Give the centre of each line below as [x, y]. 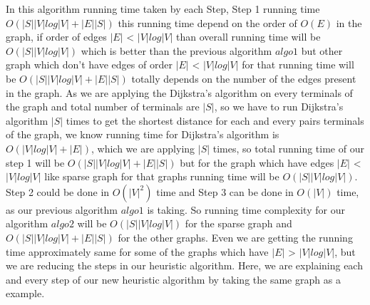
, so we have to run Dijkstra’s [279, 107]
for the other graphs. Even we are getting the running [235, 237]
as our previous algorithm [62, 209]
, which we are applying [143, 148]
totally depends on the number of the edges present [244, 78]
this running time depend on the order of [207, 22]
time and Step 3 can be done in [225, 191]
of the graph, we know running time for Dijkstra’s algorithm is [143, 134]
